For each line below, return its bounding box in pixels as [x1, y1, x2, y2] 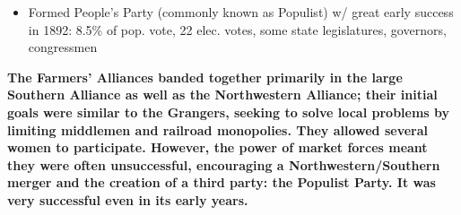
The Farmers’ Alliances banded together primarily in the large [7, 67, 403, 86]
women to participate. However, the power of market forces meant [7, 138, 428, 157]
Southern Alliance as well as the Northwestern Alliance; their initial [7, 85, 438, 104]
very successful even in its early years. [7, 190, 248, 209]
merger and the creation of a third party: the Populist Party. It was [7, 173, 436, 192]
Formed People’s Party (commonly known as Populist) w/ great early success [28, 3, 454, 21]
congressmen [28, 38, 98, 56]
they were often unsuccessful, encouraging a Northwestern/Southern [7, 155, 440, 174]
